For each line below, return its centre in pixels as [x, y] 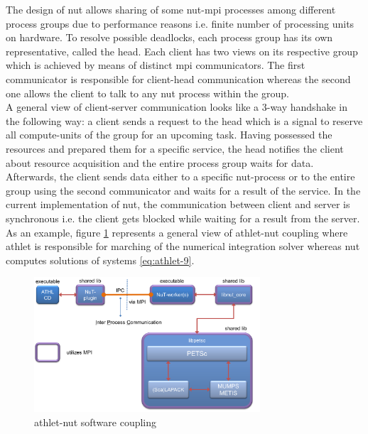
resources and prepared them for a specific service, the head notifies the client [175, 148]
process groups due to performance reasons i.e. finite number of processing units [180, 23]
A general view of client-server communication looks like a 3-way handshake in [177, 107]
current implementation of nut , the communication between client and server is [178, 204]
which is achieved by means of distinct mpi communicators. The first [156, 65]
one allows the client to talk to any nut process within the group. [147, 93]
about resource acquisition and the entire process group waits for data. [160, 162]
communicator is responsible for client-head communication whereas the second [178, 78]
